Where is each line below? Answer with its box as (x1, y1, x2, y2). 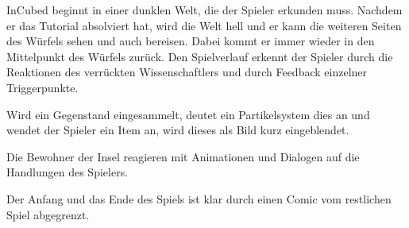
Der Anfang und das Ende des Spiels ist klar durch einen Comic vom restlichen (6, 190, 392, 207)
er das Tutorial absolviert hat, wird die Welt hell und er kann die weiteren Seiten (6, 17, 402, 33)
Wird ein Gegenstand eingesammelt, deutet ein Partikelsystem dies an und (6, 106, 370, 122)
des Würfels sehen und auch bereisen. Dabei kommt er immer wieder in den (6, 33, 375, 49)
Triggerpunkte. (6, 79, 79, 95)
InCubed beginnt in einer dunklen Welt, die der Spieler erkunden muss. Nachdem (6, 2, 403, 17)
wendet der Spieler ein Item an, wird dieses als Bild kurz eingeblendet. (6, 122, 349, 138)
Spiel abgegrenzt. (6, 206, 90, 222)
